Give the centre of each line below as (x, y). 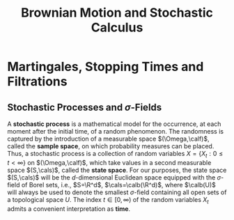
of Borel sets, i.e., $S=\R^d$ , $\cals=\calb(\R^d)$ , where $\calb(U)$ (118, 184)
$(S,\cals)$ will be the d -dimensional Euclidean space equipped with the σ (114, 177)
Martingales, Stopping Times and (106, 67)
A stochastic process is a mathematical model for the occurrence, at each (114, 124)
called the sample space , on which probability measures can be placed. (111, 146)
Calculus (117, 28)
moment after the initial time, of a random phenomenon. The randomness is (116, 131)
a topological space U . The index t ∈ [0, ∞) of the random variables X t (108, 200)
